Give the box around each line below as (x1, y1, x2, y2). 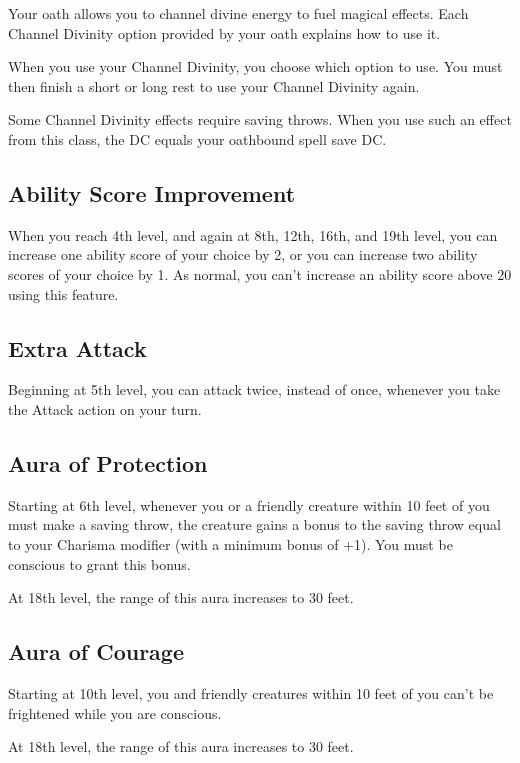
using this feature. (8, 283, 119, 304)
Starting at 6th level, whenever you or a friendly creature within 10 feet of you (8, 494, 490, 515)
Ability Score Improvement (8, 177, 296, 208)
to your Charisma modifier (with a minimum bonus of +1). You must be (8, 533, 453, 554)
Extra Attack (8, 332, 147, 363)
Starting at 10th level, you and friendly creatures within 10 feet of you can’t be (8, 682, 494, 703)
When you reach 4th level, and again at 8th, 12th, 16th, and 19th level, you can (8, 224, 498, 245)
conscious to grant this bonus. (8, 553, 191, 574)
